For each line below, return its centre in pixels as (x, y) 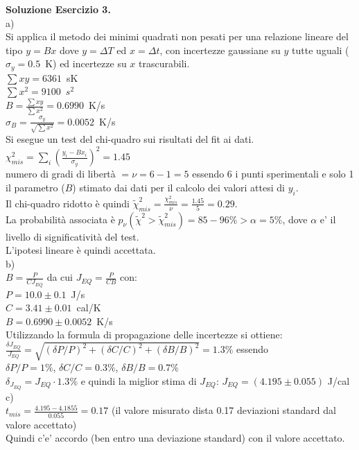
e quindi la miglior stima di (139, 381)
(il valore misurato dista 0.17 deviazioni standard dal (224, 410)
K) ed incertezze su (86, 63)
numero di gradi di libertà (61, 174)
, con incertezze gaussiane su (220, 50)
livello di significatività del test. (72, 236)
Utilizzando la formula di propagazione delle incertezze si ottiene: (144, 335)
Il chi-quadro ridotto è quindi (68, 203)
